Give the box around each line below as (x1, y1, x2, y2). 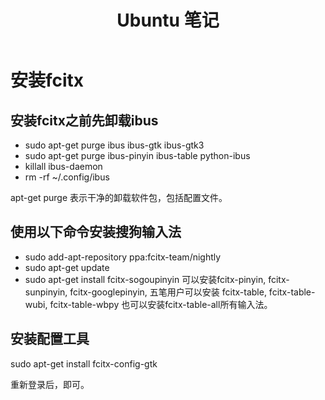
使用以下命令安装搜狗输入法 (10, 224, 182, 241)
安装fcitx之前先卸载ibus (10, 112, 159, 129)
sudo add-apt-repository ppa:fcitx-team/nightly (24, 251, 222, 263)
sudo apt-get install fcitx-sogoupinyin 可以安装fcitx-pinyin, (24, 273, 267, 285)
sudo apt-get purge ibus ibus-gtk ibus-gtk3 (24, 139, 205, 151)
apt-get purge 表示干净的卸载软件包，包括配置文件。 (10, 192, 228, 203)
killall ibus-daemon (24, 161, 103, 172)
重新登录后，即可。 (10, 378, 90, 390)
